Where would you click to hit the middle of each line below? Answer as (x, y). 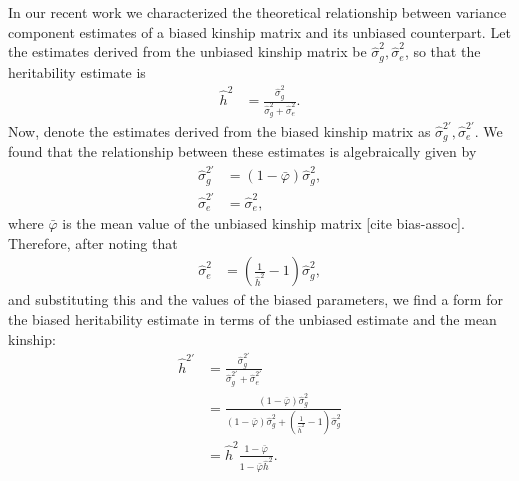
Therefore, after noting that (93, 242)
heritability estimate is (77, 71)
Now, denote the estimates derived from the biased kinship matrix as (219, 130)
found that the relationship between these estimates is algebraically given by (242, 151)
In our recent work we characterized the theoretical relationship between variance (257, 12)
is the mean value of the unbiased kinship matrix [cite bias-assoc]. (263, 223)
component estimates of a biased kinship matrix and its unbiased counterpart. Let (259, 31)
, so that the (442, 51)
